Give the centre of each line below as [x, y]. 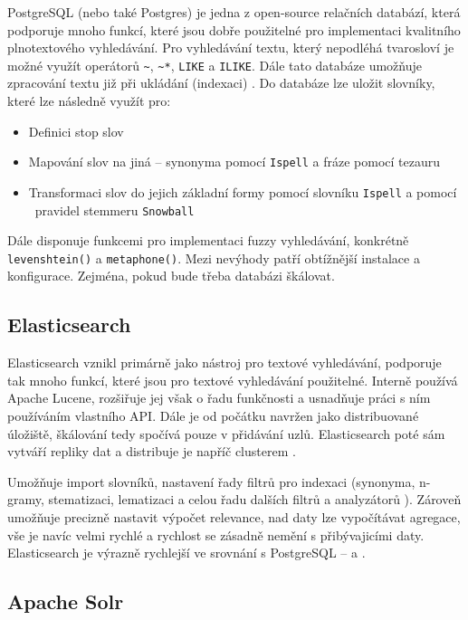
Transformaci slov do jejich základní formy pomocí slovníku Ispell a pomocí [243, 191]
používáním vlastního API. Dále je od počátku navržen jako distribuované [213, 416]
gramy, [26, 499]
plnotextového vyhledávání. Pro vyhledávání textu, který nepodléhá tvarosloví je [231, 48]
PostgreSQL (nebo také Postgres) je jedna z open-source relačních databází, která [234, 12]
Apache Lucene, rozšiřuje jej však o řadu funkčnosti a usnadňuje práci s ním [219, 398]
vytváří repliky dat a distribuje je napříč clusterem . [152, 451]
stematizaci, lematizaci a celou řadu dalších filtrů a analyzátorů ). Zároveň [255, 499]
